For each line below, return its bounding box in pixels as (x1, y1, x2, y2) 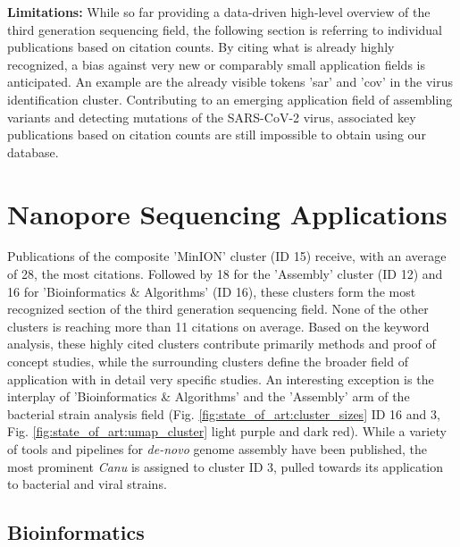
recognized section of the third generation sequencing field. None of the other (7, 299, 429, 318)
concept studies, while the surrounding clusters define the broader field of (7, 352, 408, 371)
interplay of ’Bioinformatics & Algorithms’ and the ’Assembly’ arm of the (7, 387, 410, 406)
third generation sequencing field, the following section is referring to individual (7, 20, 442, 38)
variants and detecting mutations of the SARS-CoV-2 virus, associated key (7, 107, 416, 126)
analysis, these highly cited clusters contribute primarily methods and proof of (7, 334, 436, 353)
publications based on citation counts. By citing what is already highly (7, 38, 395, 56)
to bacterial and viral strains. (7, 475, 167, 493)
